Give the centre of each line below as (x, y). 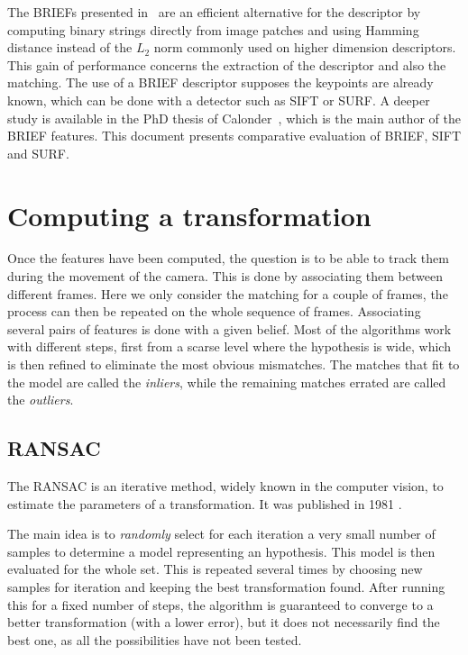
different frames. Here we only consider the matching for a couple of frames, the (228, 293)
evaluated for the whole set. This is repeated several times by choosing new (215, 569)
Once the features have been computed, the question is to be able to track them (228, 258)
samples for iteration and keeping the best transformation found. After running (226, 586)
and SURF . (38, 153)
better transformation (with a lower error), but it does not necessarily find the (224, 622)
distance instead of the (70, 47)
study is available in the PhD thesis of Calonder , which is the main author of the (234, 118)
